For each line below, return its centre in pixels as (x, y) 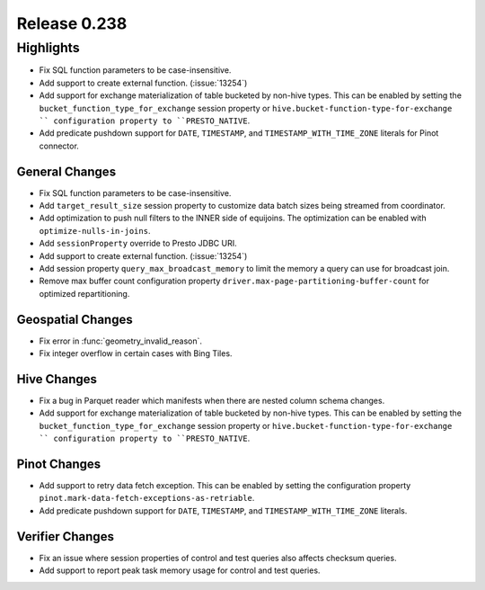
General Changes (66, 171)
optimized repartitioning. (84, 293)
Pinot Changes (59, 464)
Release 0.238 (72, 23)
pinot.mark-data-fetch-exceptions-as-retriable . (147, 498)
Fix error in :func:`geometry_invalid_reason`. (120, 341)
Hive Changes (57, 379)
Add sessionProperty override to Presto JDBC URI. (138, 244)
